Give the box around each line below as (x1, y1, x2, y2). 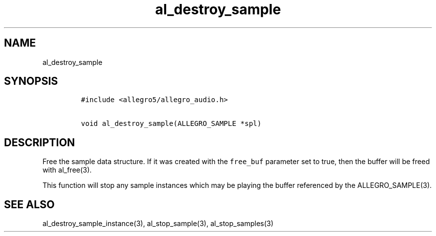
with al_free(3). (42, 166, 92, 175)
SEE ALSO (4, 198, 55, 211)
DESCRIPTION (4, 136, 75, 149)
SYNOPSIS (4, 75, 58, 88)
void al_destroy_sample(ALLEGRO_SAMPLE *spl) (81, 119, 262, 128)
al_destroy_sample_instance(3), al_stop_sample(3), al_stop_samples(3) (42, 219, 274, 228)
